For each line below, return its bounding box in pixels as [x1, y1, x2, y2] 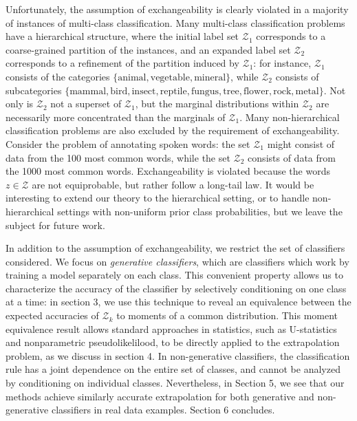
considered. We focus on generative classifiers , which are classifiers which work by [6, 254, 349, 268]
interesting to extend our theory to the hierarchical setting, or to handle [6, 191, 310, 205]
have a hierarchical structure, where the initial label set [6, 29, 239, 43]
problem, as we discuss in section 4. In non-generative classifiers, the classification [6, 348, 350, 363]
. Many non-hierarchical [239, 109, 340, 124]
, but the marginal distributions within [135, 96, 299, 111]
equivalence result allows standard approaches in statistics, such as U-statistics [6, 321, 337, 336]
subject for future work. [6, 217, 105, 232]
